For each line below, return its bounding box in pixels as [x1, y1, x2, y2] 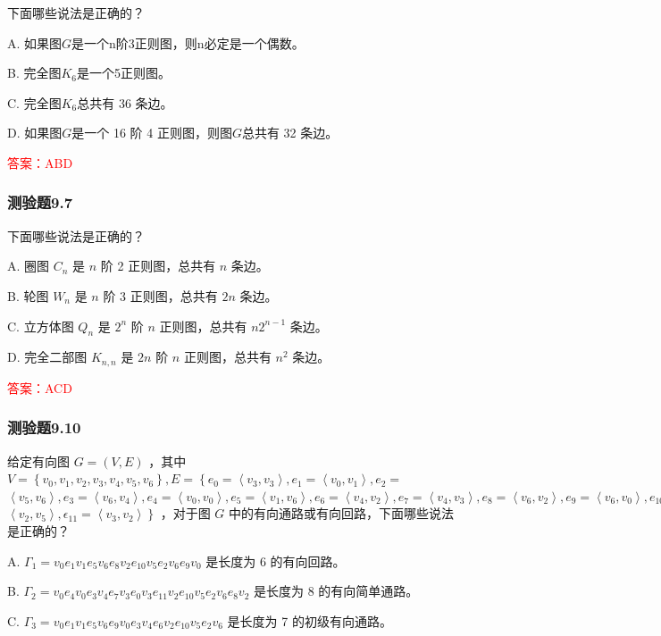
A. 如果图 [7, 33, 63, 52]
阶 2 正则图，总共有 [100, 256, 216, 275]
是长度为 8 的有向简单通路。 [253, 582, 419, 600]
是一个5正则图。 [77, 63, 172, 82]
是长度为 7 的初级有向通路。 [227, 611, 392, 630]
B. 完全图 [7, 63, 62, 82]
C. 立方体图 [7, 316, 74, 335]
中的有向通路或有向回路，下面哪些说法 [229, 504, 455, 523]
